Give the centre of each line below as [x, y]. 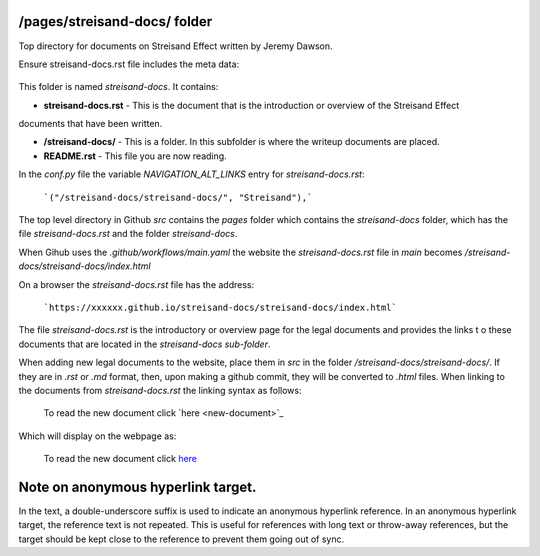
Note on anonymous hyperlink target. [137, 486]
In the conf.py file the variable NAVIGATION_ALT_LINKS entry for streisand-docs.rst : [191, 174]
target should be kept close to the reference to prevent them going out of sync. [181, 539]
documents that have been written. [90, 124]
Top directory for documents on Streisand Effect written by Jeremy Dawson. [175, 46]
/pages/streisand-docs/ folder [115, 21]
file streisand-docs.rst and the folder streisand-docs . [128, 234]
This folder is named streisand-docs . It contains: [118, 87]
